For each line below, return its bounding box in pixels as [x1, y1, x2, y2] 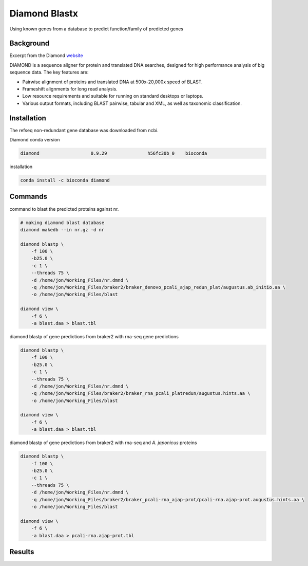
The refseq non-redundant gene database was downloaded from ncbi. [9, 127, 159, 133]
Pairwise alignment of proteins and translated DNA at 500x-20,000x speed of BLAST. [22, 79, 203, 85]
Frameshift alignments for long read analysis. [22, 86, 118, 92]
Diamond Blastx [9, 8, 79, 19]
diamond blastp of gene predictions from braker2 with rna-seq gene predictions [9, 333, 179, 339]
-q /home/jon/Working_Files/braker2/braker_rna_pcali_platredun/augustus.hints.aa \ [31, 391, 251, 396]
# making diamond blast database [20, 220, 105, 226]
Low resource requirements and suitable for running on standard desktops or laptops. [22, 93, 204, 99]
